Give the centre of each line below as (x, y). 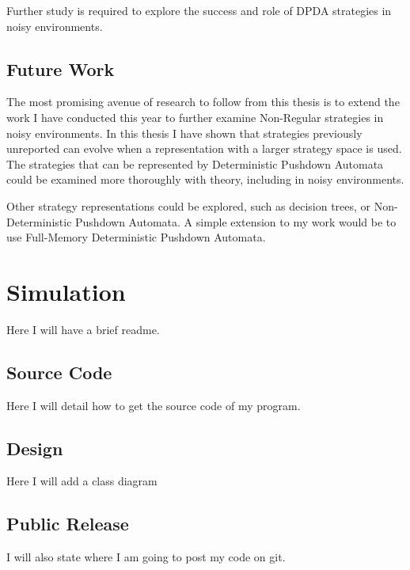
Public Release (68, 524)
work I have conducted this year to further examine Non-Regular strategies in (195, 117)
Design (35, 448)
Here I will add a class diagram (82, 481)
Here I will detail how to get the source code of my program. (154, 405)
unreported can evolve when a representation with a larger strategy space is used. (204, 148)
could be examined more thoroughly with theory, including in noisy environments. (205, 179)
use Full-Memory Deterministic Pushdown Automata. (136, 237)
